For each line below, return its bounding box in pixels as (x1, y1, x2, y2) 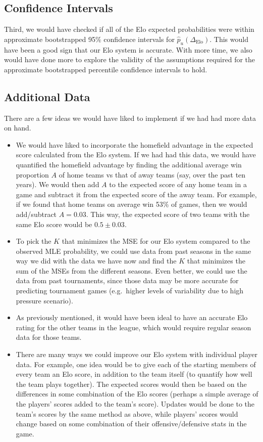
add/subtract (16, 208, 57, 219)
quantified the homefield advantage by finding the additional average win (16, 159, 242, 169)
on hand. (4, 122, 31, 133)
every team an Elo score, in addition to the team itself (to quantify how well (16, 369, 252, 379)
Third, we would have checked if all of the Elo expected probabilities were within (4, 24, 254, 34)
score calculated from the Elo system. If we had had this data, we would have (16, 149, 256, 160)
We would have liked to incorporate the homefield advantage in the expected (16, 139, 253, 150)
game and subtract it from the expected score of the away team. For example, (16, 189, 257, 199)
